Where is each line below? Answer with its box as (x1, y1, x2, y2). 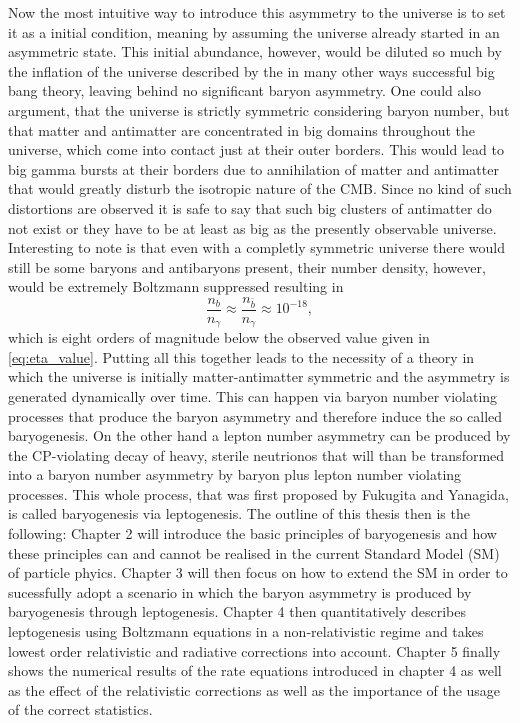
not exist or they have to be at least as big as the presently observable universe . (8, 217, 497, 238)
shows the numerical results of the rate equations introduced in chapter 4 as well (8, 660, 502, 681)
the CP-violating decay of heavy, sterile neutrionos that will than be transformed (8, 444, 505, 465)
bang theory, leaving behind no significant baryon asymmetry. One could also (8, 80, 481, 101)
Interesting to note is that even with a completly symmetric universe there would (8, 237, 506, 258)
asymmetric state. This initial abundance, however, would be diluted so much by (8, 41, 502, 62)
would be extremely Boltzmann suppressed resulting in (8, 276, 344, 297)
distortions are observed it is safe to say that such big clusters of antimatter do (8, 197, 492, 218)
